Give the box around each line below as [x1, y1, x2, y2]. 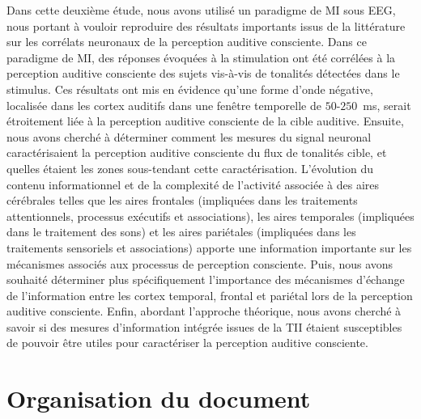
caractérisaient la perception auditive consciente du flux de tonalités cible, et [6, 144, 387, 161]
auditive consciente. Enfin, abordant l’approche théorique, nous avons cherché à [6, 303, 402, 320]
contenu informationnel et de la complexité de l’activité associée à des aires [6, 176, 379, 193]
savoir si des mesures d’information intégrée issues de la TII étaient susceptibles [6, 318, 402, 335]
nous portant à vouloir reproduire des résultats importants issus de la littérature [6, 17, 406, 34]
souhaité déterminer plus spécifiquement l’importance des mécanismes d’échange [6, 271, 405, 288]
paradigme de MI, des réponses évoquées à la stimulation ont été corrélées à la [6, 49, 396, 66]
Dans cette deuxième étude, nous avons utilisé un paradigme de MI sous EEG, [6, 2, 396, 18]
